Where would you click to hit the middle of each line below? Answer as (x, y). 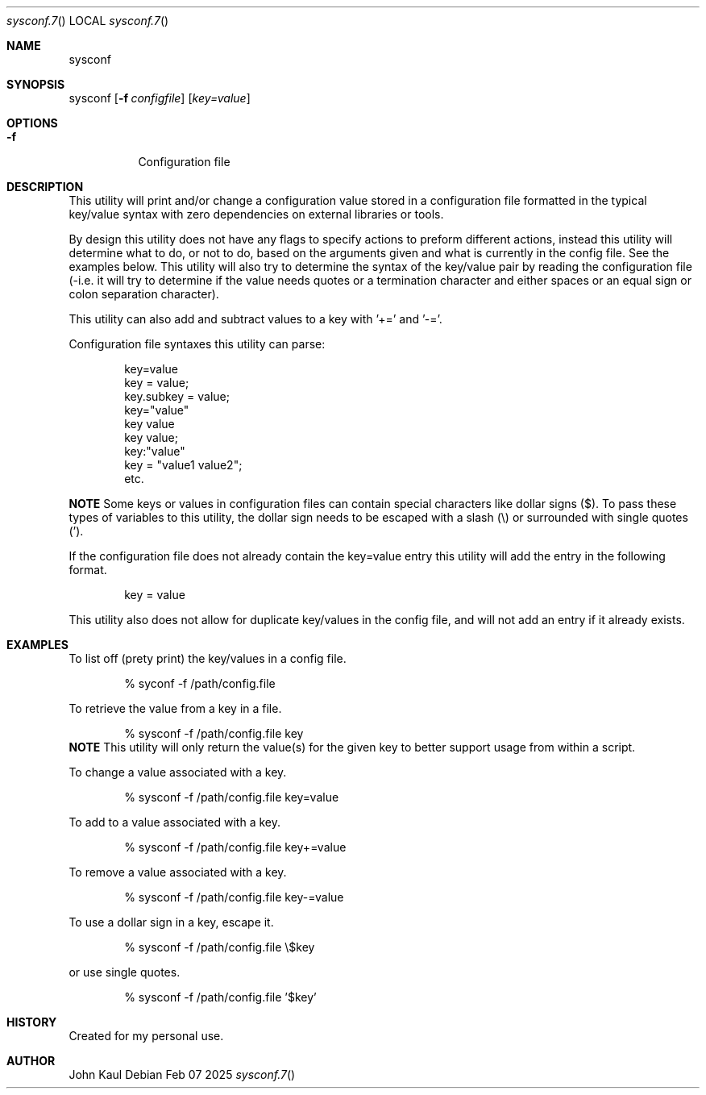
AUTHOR (31, 1061)
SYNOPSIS (36, 84)
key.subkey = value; (177, 396)
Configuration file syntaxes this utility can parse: (197, 344)
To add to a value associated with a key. (174, 822)
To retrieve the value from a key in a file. (175, 708)
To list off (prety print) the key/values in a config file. (208, 658)
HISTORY (32, 1022)
